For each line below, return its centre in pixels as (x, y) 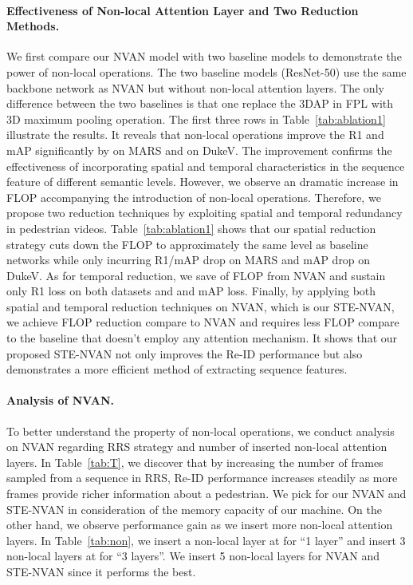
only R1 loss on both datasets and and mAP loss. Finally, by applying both (191, 291)
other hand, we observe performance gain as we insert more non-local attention (200, 525)
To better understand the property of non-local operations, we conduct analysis (201, 431)
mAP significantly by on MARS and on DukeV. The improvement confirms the (199, 150)
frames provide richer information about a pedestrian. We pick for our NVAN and (206, 494)
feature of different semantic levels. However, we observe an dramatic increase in (203, 182)
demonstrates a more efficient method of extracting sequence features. (177, 369)
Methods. (33, 26)
